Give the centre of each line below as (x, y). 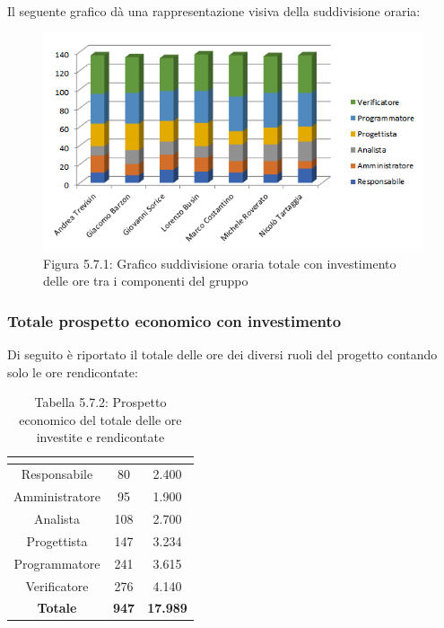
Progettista (57, 540)
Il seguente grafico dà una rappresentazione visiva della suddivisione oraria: (214, 11)
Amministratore (57, 496)
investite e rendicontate (100, 437)
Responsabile (57, 474)
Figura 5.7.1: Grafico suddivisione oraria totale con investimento (220, 263)
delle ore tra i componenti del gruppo (146, 281)
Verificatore (57, 585)
